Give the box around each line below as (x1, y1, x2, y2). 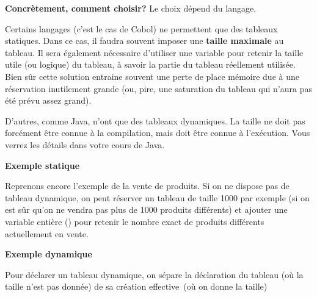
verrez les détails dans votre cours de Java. (5, 138, 165, 151)
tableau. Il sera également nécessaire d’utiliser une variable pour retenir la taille (5, 46, 304, 59)
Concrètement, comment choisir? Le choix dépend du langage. (5, 2, 257, 14)
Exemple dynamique (5, 248, 92, 260)
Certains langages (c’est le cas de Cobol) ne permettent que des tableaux (5, 22, 278, 35)
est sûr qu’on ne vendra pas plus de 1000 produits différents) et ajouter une (5, 203, 288, 216)
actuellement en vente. (5, 227, 89, 240)
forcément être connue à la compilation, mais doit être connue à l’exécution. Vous (5, 126, 310, 139)
